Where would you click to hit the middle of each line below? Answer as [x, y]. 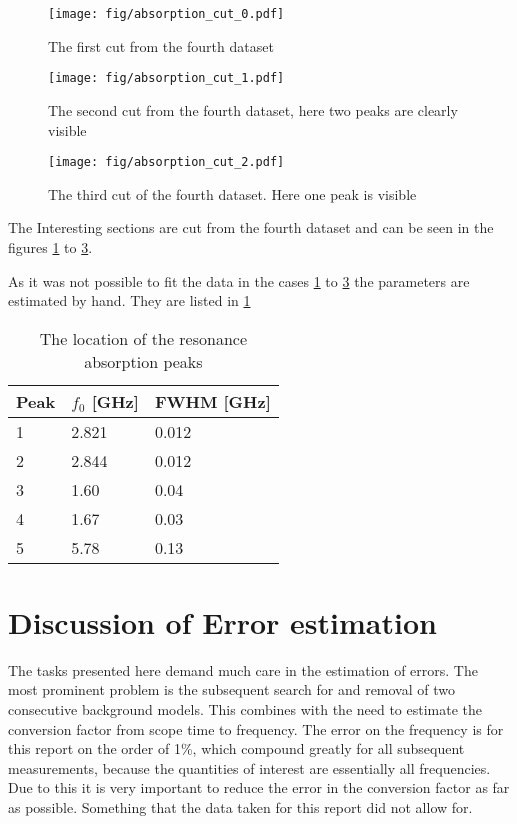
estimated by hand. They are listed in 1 [129, 300]
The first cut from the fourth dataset [161, 45]
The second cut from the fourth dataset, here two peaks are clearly [253, 109]
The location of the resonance [143, 338]
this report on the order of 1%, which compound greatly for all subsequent [236, 748]
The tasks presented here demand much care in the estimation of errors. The [243, 669]
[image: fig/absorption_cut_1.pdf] [166, 78]
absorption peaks [143, 361]
